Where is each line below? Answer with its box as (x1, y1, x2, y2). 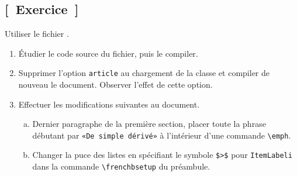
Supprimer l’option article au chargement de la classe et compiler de (18, 67, 270, 79)
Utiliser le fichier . (5, 27, 69, 40)
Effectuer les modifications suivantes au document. (18, 98, 200, 110)
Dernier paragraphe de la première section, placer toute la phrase (32, 118, 266, 130)
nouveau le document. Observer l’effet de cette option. (18, 78, 213, 91)
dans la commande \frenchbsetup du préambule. (32, 160, 210, 172)
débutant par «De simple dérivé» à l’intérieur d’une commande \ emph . (32, 129, 291, 141)
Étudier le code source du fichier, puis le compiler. (18, 47, 198, 59)
